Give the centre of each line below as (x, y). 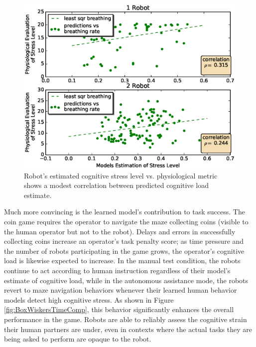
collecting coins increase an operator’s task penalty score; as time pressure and (124, 241)
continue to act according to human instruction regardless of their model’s (117, 270)
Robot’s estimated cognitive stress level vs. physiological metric (121, 175)
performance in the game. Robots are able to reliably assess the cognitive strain (126, 319)
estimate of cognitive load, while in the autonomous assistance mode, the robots (126, 280)
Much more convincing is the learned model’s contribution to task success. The (125, 212)
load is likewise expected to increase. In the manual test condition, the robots (122, 260)
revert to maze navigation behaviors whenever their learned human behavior (121, 290)
